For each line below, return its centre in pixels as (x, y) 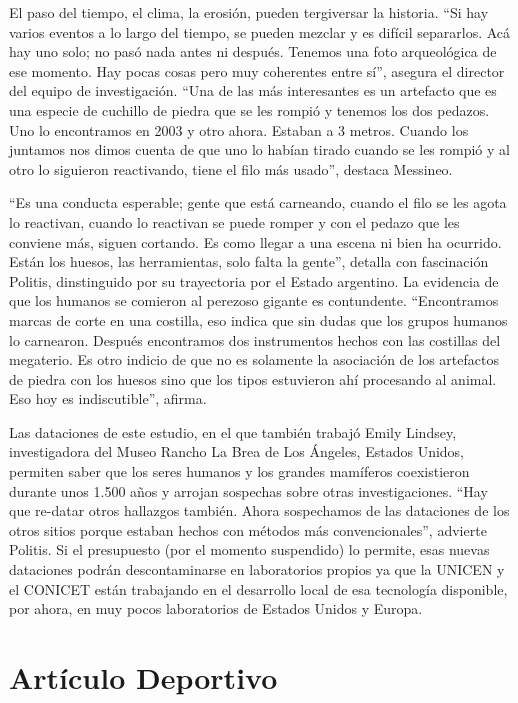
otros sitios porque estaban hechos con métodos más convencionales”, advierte (248, 529)
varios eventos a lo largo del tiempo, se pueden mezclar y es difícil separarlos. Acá (260, 31)
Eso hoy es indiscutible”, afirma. (108, 398)
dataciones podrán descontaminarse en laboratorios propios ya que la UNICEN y (257, 569)
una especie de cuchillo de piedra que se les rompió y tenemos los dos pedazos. (249, 109)
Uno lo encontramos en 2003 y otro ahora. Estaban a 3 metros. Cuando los (239, 129)
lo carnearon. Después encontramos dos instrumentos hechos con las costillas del (255, 339)
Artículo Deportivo (143, 677)
